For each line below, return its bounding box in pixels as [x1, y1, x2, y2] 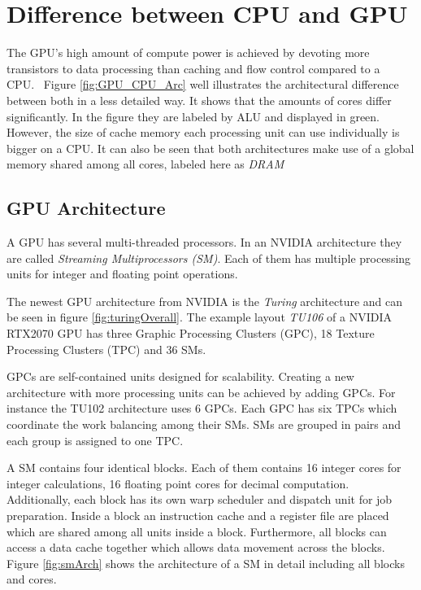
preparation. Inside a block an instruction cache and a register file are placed [7, 506, 389, 523]
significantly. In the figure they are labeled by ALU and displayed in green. [7, 107, 380, 125]
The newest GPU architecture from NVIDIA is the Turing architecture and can [7, 292, 403, 309]
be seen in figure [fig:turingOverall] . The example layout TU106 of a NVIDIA [7, 308, 392, 326]
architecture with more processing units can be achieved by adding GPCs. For [7, 383, 396, 400]
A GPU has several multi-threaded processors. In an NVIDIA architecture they [7, 234, 402, 251]
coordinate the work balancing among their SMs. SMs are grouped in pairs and [7, 416, 401, 433]
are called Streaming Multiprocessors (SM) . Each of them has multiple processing [7, 249, 411, 266]
